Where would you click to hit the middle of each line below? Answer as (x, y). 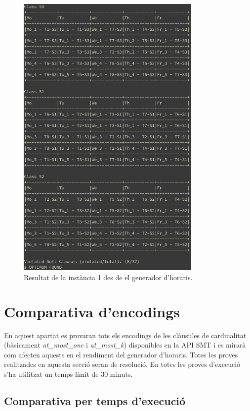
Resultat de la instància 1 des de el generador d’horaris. (108, 277)
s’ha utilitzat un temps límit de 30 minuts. (68, 374)
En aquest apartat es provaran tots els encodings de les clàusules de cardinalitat (125, 335)
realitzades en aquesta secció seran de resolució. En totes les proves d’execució (122, 364)
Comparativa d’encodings (92, 311)
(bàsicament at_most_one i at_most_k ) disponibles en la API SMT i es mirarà (125, 345)
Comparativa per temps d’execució (95, 401)
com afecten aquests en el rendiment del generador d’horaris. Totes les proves (121, 354)
